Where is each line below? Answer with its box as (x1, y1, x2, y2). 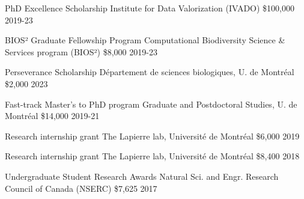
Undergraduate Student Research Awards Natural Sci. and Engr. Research (5, 170, 279, 182)
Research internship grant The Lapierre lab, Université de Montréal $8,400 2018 (5, 150, 300, 162)
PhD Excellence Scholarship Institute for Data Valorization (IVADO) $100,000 (5, 2, 294, 14)
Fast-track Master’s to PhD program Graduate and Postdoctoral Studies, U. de (5, 97, 297, 110)
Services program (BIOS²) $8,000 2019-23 (5, 45, 157, 58)
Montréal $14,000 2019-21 (5, 109, 100, 122)
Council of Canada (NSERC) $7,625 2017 (5, 182, 157, 194)
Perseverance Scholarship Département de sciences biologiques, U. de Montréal (5, 66, 294, 78)
